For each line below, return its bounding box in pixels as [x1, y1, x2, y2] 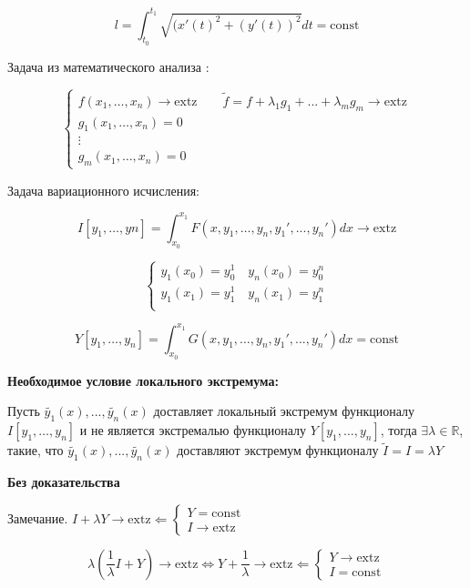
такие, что [7, 441, 64, 460]
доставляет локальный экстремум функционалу [153, 401, 414, 421]
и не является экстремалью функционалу [79, 421, 307, 440]
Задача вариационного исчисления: [7, 180, 199, 199]
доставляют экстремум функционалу [177, 441, 379, 460]
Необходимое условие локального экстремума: [7, 370, 280, 390]
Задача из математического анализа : [7, 56, 209, 76]
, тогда [380, 421, 417, 440]
